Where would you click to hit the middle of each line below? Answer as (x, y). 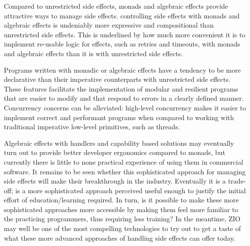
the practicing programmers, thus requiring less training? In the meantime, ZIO (122, 219)
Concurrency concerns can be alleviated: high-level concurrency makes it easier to (125, 107)
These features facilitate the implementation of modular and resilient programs (121, 88)
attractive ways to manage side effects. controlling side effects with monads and (122, 15)
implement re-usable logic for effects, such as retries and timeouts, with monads (122, 44)
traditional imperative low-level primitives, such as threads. (92, 127)
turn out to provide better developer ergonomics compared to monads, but (115, 152)
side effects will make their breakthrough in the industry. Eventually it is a (115, 181)
